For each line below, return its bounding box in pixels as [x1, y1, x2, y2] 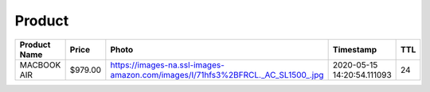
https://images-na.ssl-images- [110, 59, 225, 71]
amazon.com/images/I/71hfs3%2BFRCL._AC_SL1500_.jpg [110, 69, 324, 80]
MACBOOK [19, 59, 61, 71]
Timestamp [332, 44, 377, 55]
